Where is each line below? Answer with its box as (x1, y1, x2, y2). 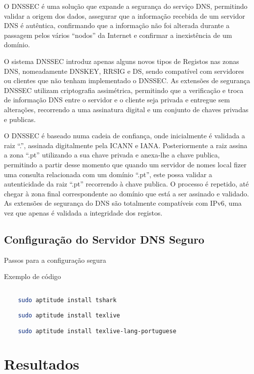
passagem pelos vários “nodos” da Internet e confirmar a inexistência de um (4, 30, 232, 40)
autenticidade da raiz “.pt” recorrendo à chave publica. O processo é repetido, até (4, 179, 249, 189)
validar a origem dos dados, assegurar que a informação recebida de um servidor (4, 10, 245, 21)
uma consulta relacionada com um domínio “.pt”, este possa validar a (4, 169, 212, 179)
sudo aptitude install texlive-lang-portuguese (18, 327, 176, 335)
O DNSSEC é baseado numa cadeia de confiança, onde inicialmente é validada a (4, 130, 245, 141)
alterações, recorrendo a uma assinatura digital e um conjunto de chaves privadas (4, 104, 249, 114)
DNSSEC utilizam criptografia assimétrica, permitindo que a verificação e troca (4, 85, 244, 95)
